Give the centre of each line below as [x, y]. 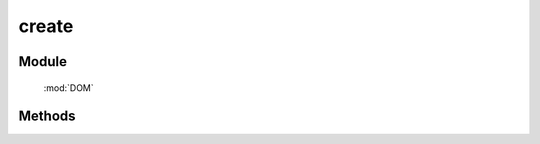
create [46, 26]
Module [42, 61]
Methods [47, 116]
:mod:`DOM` [68, 87]
